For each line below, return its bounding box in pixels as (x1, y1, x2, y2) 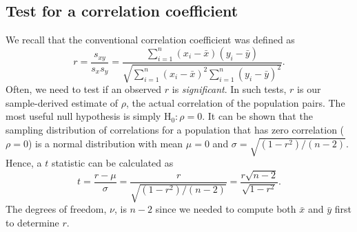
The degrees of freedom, (6, 202, 107, 216)
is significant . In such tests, (172, 82, 287, 96)
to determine (6, 215, 59, 229)
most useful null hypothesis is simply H (6, 109, 172, 123)
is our (297, 82, 321, 96)
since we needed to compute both (155, 202, 296, 216)
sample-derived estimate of (6, 95, 119, 109)
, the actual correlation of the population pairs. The (126, 95, 345, 109)
